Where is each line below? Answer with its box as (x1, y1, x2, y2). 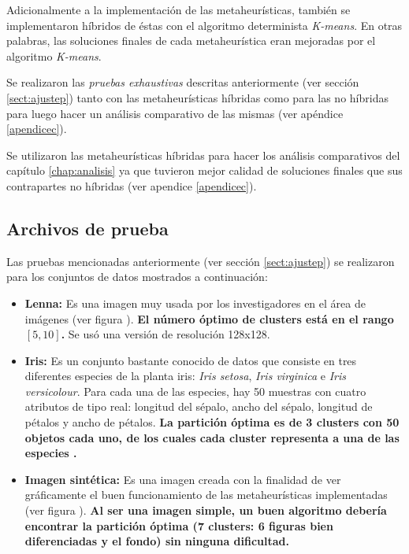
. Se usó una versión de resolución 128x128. (61, 326, 270, 342)
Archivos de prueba (6, 216, 169, 240)
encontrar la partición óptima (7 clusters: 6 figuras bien (24, 517, 333, 534)
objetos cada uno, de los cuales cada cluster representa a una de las (24, 429, 400, 445)
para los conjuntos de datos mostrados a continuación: (6, 268, 268, 285)
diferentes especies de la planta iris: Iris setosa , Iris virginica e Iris (24, 367, 347, 384)
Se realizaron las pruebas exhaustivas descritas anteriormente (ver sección (6, 74, 359, 90)
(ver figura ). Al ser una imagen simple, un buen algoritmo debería (24, 502, 387, 519)
